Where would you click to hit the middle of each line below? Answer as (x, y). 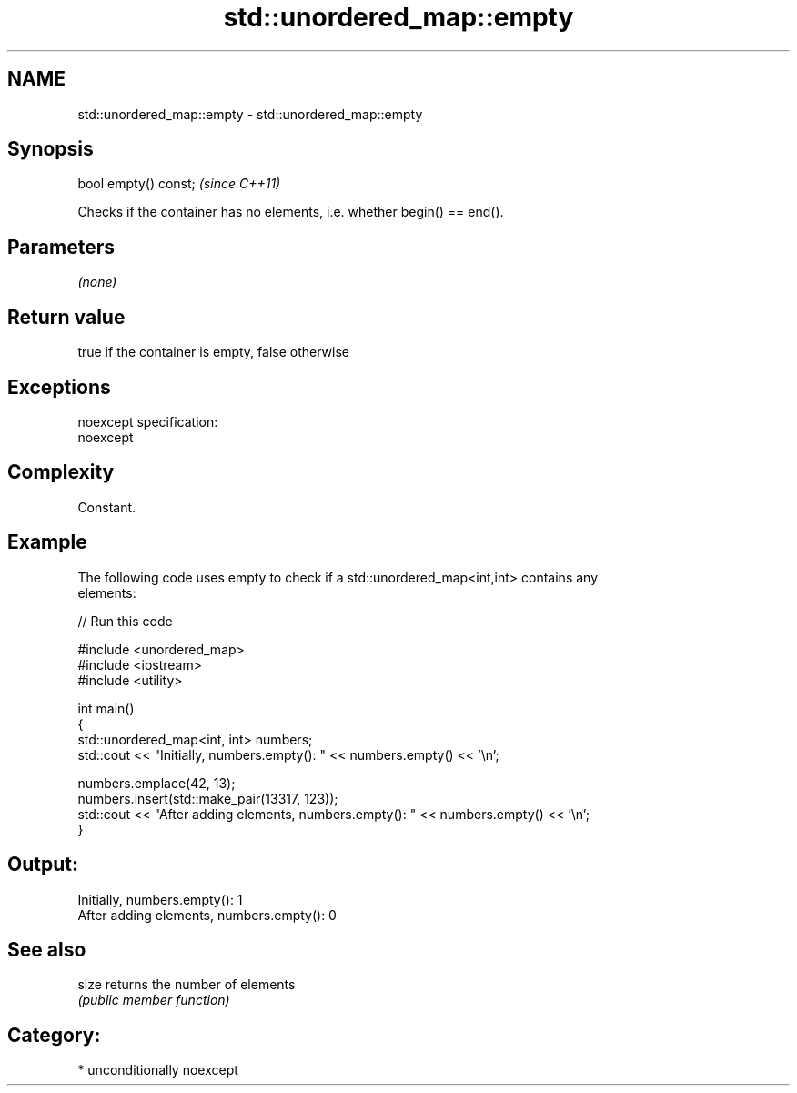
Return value (66, 317)
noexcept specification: (148, 421)
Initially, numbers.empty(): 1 (160, 899)
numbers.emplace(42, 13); (156, 783)
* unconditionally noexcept (158, 1070)
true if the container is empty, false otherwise (213, 352)
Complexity (61, 472)
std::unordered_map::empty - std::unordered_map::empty (250, 114)
